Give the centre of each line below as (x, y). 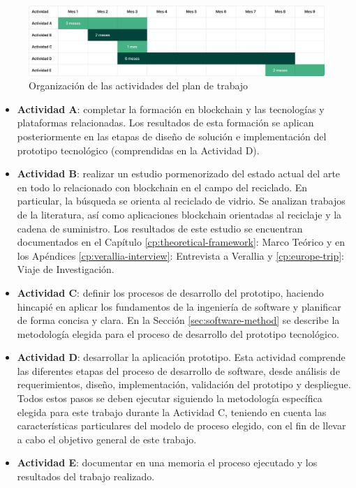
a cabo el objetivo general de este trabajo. (107, 439)
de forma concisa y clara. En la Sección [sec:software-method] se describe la (178, 320)
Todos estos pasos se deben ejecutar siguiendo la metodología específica (170, 398)
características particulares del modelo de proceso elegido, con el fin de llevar (181, 426)
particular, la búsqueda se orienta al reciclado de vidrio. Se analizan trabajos (181, 201)
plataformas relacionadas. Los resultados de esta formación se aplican (165, 123)
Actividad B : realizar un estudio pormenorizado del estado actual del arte (179, 173)
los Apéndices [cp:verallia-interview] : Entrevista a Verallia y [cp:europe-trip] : (180, 255)
